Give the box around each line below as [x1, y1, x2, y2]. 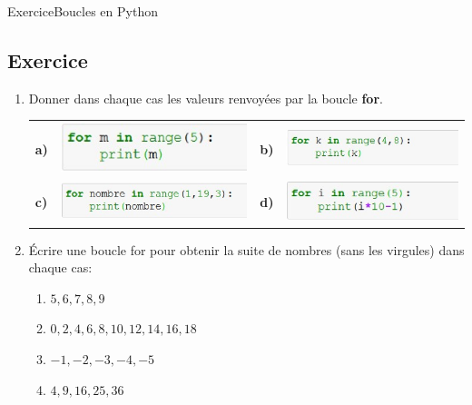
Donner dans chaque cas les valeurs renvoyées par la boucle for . [28, 88, 383, 107]
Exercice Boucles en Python [7, 2, 158, 20]
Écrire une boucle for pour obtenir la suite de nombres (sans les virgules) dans [28, 240, 465, 259]
